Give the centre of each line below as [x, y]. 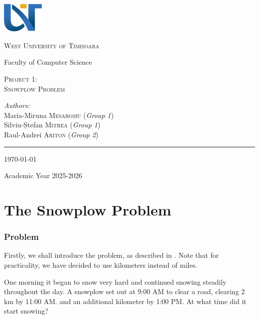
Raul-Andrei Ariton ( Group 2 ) [51, 134]
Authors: [17, 105]
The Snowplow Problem [88, 209]
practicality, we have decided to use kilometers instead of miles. [101, 265]
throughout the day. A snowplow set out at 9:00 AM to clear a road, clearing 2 [125, 291]
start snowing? [26, 311]
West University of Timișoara [52, 45]
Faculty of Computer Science [48, 62]
